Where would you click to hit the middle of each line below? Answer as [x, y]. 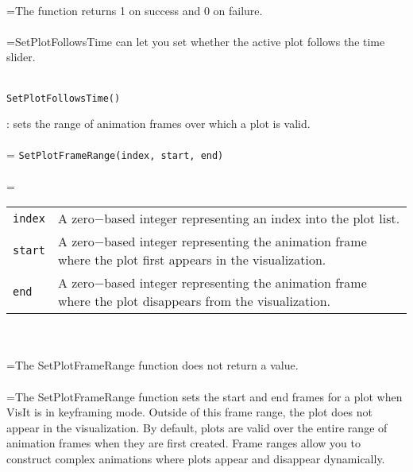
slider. [21, 57]
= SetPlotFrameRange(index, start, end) [115, 155]
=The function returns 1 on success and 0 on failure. [135, 10]
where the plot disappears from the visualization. [194, 301]
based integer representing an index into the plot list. [252, 219]
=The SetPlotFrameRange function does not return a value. [152, 365]
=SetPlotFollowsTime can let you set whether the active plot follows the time [196, 41]
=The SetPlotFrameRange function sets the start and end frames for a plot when [205, 396]
